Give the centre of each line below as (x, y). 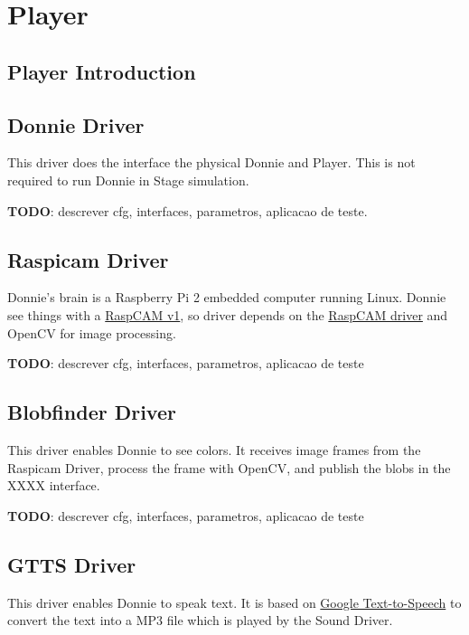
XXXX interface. (54, 485)
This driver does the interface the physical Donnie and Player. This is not (211, 162)
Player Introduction (102, 71)
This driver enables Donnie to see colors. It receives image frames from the (214, 449)
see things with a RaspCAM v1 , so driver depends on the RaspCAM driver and (228, 314)
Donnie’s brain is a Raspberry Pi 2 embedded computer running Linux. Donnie (227, 297)
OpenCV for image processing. (92, 332)
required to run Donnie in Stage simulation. (128, 180)
